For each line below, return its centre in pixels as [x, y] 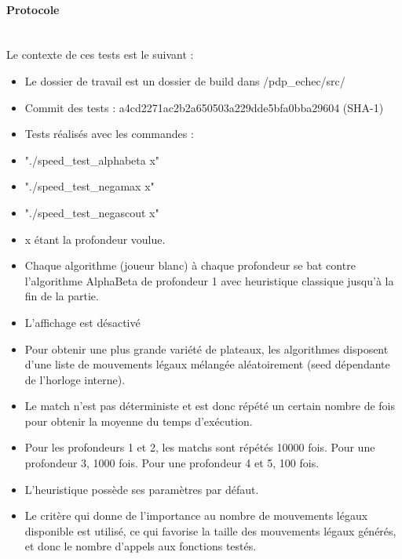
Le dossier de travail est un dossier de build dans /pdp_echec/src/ [185, 80]
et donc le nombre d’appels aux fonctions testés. [141, 546]
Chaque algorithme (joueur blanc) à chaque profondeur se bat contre [190, 265]
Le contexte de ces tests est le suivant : [100, 54]
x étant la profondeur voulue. [95, 239]
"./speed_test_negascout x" [92, 212]
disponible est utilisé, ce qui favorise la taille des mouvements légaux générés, [210, 530]
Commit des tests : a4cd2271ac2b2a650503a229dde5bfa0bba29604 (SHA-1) [204, 107]
